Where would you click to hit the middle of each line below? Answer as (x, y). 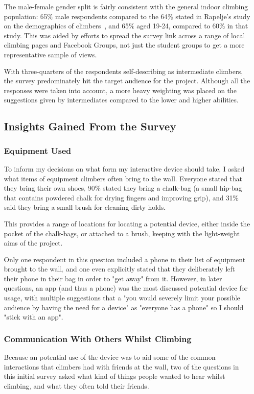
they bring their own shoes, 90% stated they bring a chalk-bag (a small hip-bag (123, 188)
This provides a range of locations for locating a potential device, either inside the (127, 223)
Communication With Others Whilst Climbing (98, 338)
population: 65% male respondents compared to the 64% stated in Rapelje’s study (127, 16)
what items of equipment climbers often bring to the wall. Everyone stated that (123, 178)
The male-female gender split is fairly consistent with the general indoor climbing (126, 6)
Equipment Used (38, 150)
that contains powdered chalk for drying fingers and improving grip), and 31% (121, 197)
